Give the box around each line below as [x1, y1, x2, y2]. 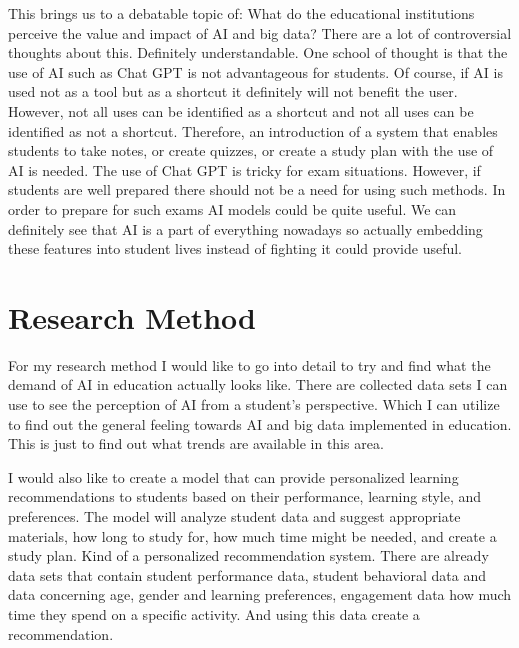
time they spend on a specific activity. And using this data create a [8, 603, 420, 624]
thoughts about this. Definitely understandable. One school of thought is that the [8, 42, 508, 63]
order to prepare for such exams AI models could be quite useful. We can [8, 198, 457, 219]
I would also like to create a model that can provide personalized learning [8, 466, 459, 487]
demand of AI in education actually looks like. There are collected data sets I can [8, 374, 508, 395]
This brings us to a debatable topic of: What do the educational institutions [8, 3, 475, 23]
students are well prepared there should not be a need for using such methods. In [8, 179, 506, 200]
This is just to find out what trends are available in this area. [8, 433, 384, 454]
